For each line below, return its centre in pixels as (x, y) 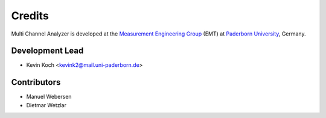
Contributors (36, 82)
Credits (30, 16)
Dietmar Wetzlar (46, 105)
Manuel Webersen (49, 97)
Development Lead (47, 51)
